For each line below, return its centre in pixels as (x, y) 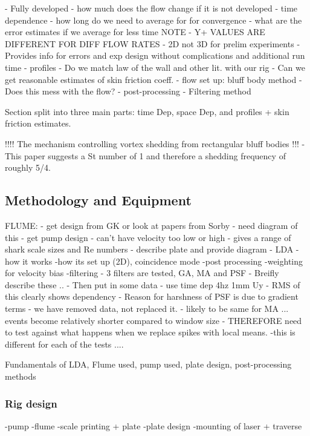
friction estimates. (38, 123)
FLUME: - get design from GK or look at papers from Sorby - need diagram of (151, 225)
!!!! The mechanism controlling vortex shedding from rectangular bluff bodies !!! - (155, 143)
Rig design (31, 403)
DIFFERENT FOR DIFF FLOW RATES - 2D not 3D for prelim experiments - (153, 43)
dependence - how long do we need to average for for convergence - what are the (153, 20)
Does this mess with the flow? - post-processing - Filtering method (128, 91)
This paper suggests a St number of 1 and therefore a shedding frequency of (145, 155)
